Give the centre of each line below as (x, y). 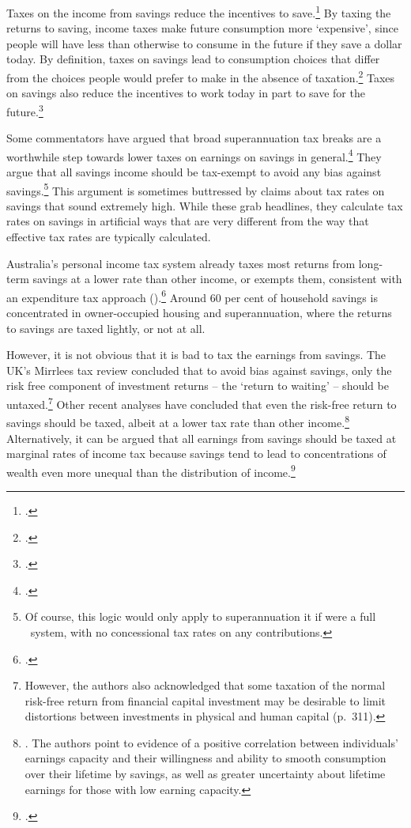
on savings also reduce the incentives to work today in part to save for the (186, 93)
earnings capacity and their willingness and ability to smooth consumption (205, 758)
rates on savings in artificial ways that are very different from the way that (188, 221)
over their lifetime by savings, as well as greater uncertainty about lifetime (205, 774)
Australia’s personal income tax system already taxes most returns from (181, 263)
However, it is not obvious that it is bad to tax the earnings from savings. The (196, 355)
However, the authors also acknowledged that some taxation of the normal (205, 685)
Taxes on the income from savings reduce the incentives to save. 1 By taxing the (199, 11)
